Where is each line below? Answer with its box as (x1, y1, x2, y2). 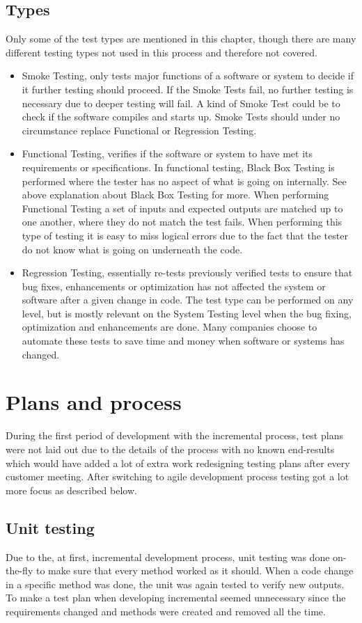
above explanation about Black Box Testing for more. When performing (22, 187, 329, 202)
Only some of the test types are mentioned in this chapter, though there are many (6, 31, 356, 46)
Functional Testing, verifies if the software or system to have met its (22, 146, 313, 161)
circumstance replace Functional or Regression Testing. (22, 123, 257, 137)
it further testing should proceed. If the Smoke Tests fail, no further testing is (22, 81, 354, 96)
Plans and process (6, 388, 182, 416)
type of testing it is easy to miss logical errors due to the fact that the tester (22, 228, 348, 242)
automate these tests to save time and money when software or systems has (22, 333, 345, 348)
